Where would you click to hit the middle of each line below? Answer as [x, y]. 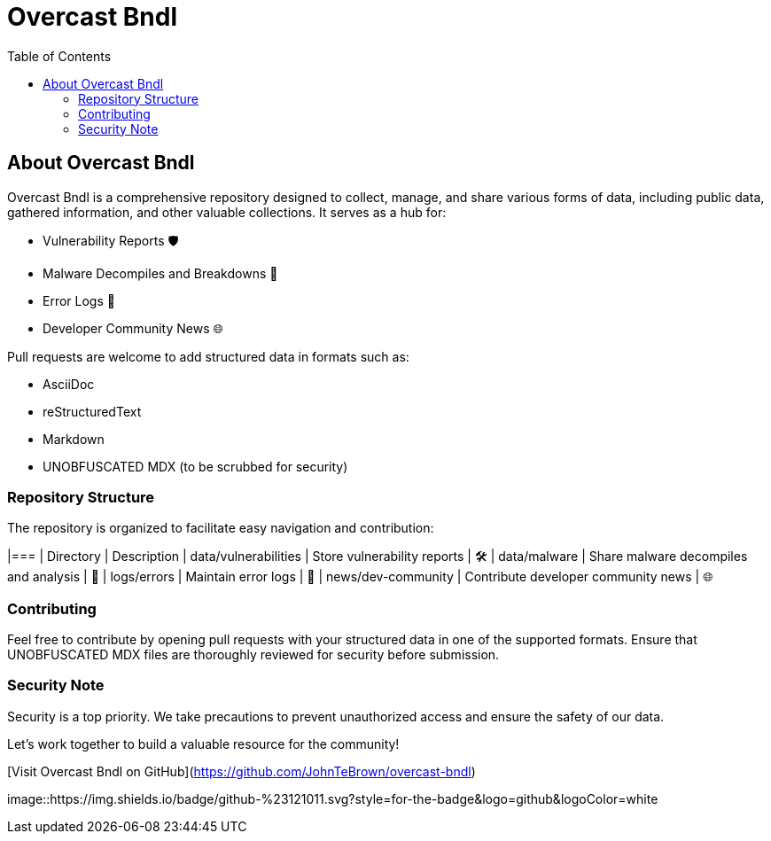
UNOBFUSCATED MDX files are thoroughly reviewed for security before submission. [253, 655]
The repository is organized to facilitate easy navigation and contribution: [221, 528]
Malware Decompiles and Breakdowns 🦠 [160, 273]
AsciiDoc [69, 384]
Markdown [74, 439]
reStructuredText [92, 411]
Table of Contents [59, 56]
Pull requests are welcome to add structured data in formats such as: [208, 356]
